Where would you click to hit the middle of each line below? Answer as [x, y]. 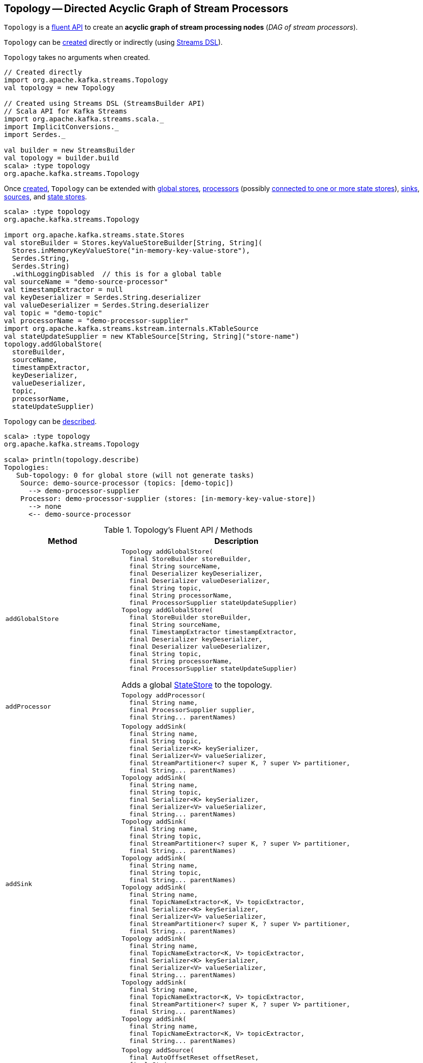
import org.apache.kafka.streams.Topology [86, 80]
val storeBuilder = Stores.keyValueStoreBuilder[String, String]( [133, 243]
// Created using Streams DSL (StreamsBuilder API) [105, 104]
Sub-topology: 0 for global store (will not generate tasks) [135, 475]
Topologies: [27, 468]
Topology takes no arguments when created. [77, 58]
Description [236, 541]
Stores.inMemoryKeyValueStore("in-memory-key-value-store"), [131, 251]
